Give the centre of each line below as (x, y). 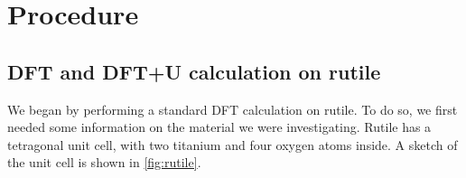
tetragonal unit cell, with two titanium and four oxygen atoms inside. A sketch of (233, 144)
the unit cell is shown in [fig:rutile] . (104, 162)
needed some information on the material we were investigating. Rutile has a (219, 127)
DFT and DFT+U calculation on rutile (194, 71)
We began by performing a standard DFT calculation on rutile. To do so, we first (233, 109)
